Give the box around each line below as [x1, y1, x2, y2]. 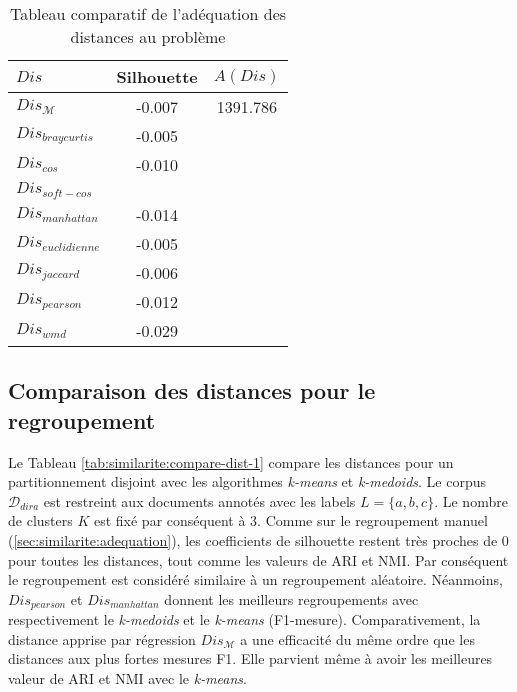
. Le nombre [434, 490, 508, 511]
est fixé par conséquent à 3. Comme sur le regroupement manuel [93, 510, 488, 531]
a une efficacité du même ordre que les [240, 628, 475, 649]
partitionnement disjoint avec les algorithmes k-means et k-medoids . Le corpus [8, 471, 487, 492]
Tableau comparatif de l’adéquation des [9, 2, 287, 25]
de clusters [8, 510, 73, 531]
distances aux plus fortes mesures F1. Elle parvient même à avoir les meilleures [8, 648, 493, 669]
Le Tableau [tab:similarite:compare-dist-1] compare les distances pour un [8, 451, 454, 472]
